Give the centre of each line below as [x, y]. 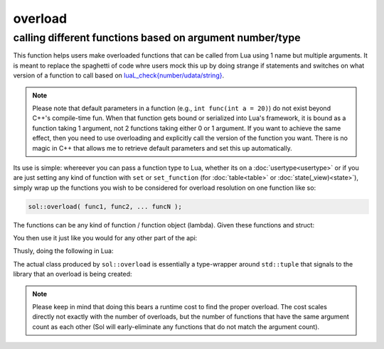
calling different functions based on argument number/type [157, 38]
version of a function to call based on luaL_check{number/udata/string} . [118, 75]
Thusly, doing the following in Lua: [63, 251]
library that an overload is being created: [73, 274]
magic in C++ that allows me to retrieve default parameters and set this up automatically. [162, 148]
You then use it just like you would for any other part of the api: [105, 238]
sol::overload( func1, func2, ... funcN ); [105, 206]
